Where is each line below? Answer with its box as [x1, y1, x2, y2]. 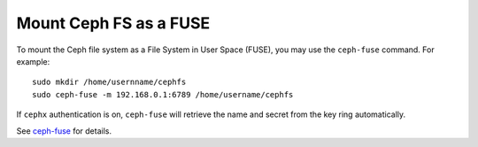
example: [16, 56, 50, 66]
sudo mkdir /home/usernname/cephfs [32, 77, 187, 88]
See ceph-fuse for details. [16, 125, 112, 136]
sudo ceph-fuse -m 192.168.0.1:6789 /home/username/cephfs [32, 89, 294, 99]
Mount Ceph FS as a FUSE [16, 13, 211, 33]
